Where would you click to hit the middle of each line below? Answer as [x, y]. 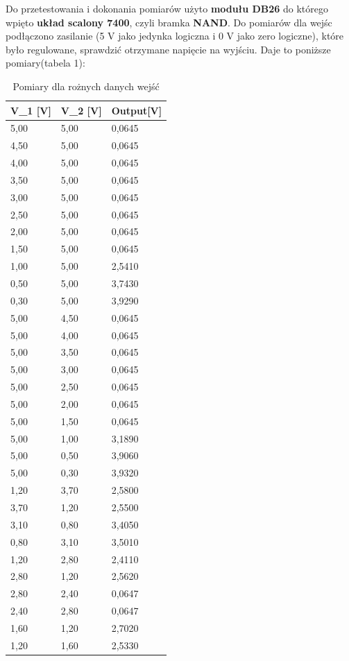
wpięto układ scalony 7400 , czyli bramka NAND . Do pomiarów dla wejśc [169, 22]
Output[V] [137, 110]
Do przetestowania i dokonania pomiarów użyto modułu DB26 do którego [167, 8]
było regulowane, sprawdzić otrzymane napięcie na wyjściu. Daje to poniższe [168, 49]
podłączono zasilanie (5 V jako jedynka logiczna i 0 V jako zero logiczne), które [175, 36]
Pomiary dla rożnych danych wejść [86, 86]
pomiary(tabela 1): [45, 63]
